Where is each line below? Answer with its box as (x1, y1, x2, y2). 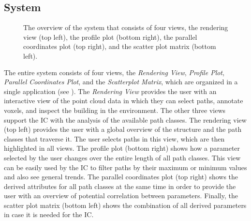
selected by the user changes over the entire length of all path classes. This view (4, 152, 241, 162)
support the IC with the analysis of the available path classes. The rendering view (4, 114, 247, 125)
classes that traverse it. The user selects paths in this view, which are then (4, 133, 225, 143)
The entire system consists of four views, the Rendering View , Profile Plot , (4, 67, 224, 77)
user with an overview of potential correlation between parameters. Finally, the (4, 190, 238, 201)
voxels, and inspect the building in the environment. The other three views (4, 105, 226, 115)
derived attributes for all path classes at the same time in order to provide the (4, 181, 236, 191)
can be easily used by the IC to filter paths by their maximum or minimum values (4, 162, 247, 172)
